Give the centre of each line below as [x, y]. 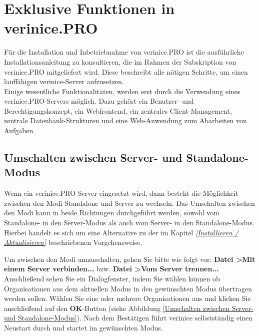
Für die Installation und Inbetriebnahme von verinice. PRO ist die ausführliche [124, 52]
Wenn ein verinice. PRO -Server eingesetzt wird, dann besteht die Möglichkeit [121, 193]
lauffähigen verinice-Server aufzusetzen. [64, 81]
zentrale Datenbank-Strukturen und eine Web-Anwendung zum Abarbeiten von [125, 120]
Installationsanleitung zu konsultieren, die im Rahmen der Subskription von [120, 61]
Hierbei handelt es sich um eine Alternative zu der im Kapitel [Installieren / [121, 232]
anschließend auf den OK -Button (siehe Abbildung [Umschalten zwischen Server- [129, 308]
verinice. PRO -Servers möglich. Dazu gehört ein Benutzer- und [99, 101]
